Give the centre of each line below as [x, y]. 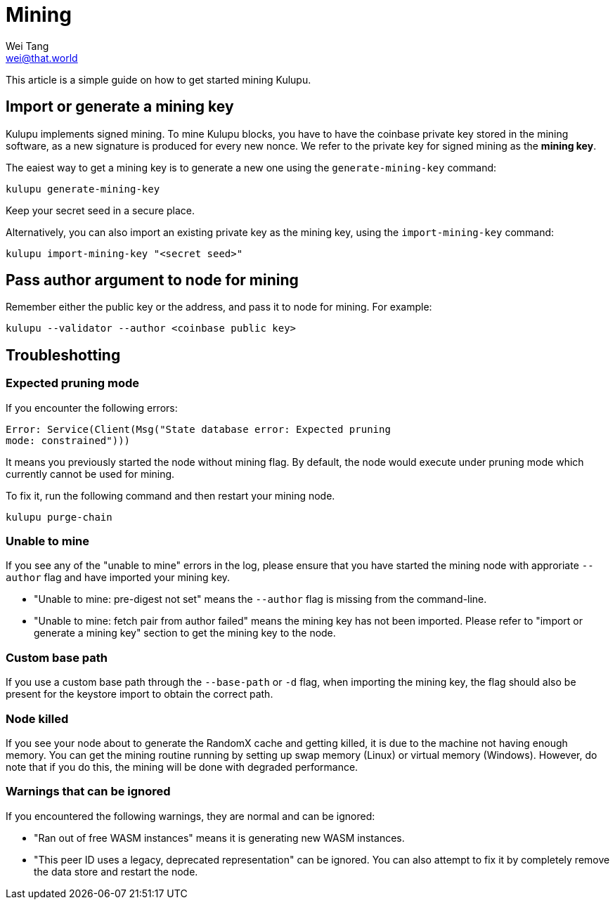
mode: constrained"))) [68, 440]
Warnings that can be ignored [88, 792]
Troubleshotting [63, 355]
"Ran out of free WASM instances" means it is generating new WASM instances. [219, 838]
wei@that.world [42, 58]
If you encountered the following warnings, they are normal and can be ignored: [190, 816]
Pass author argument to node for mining [152, 280]
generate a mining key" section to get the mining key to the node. [185, 633]
